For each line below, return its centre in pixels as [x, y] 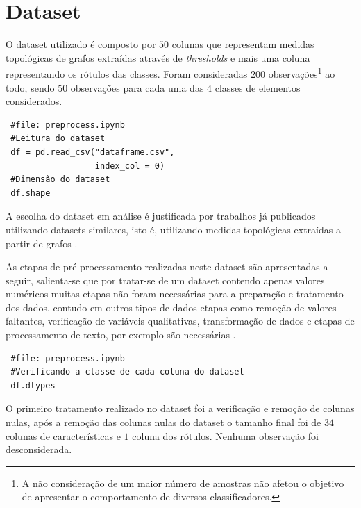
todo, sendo [30, 87]
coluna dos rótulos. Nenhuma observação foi [225, 435]
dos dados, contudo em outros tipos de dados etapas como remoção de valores [171, 307]
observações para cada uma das [137, 87]
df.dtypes [33, 385]
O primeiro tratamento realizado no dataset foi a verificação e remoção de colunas [180, 408]
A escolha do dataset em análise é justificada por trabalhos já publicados [161, 216]
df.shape [31, 193]
